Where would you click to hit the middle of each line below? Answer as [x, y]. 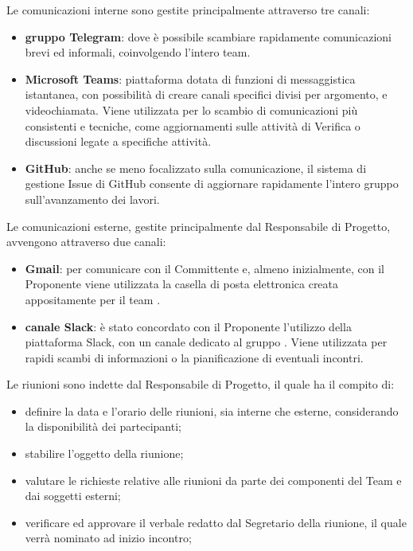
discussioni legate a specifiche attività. [118, 141]
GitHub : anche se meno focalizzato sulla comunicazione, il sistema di [196, 168]
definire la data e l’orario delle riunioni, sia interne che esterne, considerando [212, 410]
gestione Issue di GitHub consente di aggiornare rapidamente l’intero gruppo [212, 184]
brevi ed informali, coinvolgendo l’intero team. [138, 52]
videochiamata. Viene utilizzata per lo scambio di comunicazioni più [191, 109]
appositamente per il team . [93, 299]
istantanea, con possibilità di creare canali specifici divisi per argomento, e [206, 94]
